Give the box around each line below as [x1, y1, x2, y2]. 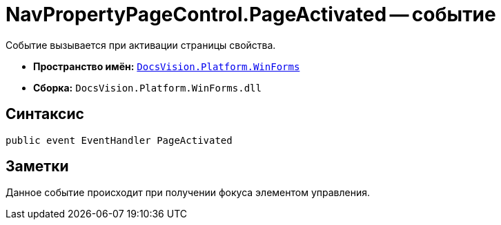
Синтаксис [6, 105, 84, 123]
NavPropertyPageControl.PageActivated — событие [6, 3, 496, 26]
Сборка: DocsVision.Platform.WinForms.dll [33, 81, 262, 94]
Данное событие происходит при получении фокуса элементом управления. [6, 186, 371, 199]
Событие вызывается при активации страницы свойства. [6, 39, 276, 51]
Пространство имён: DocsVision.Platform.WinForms [33, 60, 300, 72]
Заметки [6, 158, 69, 175]
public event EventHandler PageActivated [6, 134, 233, 146]
